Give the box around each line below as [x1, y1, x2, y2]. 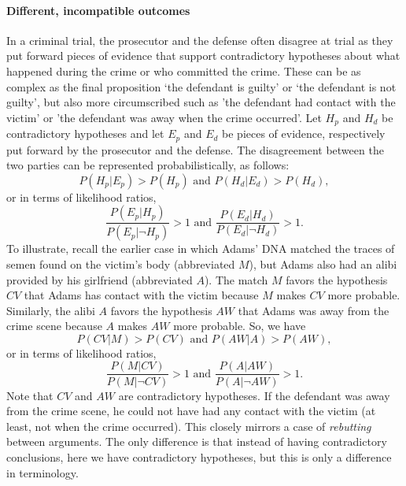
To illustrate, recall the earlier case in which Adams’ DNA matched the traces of [6, 240, 395, 257]
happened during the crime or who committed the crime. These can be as [6, 62, 361, 79]
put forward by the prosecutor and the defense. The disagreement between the [6, 141, 384, 158]
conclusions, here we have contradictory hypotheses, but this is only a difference [6, 448, 392, 465]
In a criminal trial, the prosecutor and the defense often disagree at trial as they [6, 32, 393, 48]
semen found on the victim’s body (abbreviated [6, 255, 235, 272]
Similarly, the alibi [6, 302, 95, 318]
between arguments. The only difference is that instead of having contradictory [6, 433, 387, 450]
